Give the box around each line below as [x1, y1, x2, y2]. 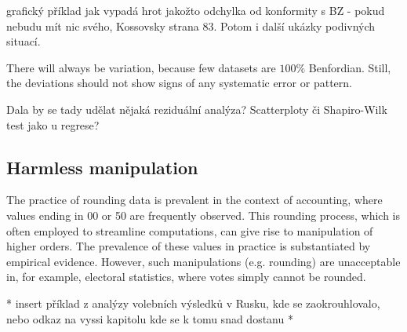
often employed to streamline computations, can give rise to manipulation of [6, 222, 373, 239]
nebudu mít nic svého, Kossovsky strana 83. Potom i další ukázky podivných [6, 17, 376, 34]
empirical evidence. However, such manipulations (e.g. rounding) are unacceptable [6, 253, 401, 269]
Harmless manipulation [6, 155, 198, 179]
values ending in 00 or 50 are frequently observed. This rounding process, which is [6, 206, 400, 223]
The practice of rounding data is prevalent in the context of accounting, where [6, 192, 383, 208]
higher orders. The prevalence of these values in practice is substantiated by [6, 238, 371, 254]
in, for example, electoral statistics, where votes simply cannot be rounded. [6, 268, 366, 285]
